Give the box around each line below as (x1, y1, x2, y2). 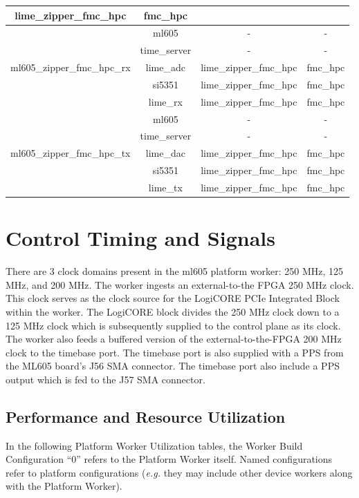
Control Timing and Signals (6, 224, 275, 252)
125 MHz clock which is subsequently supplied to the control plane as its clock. (6, 318, 341, 332)
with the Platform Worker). (6, 479, 122, 493)
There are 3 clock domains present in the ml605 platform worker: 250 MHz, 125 (6, 264, 344, 278)
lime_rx (148, 94, 183, 108)
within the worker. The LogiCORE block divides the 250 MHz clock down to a (6, 304, 340, 318)
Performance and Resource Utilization (6, 405, 286, 427)
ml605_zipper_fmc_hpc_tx (10, 146, 131, 160)
